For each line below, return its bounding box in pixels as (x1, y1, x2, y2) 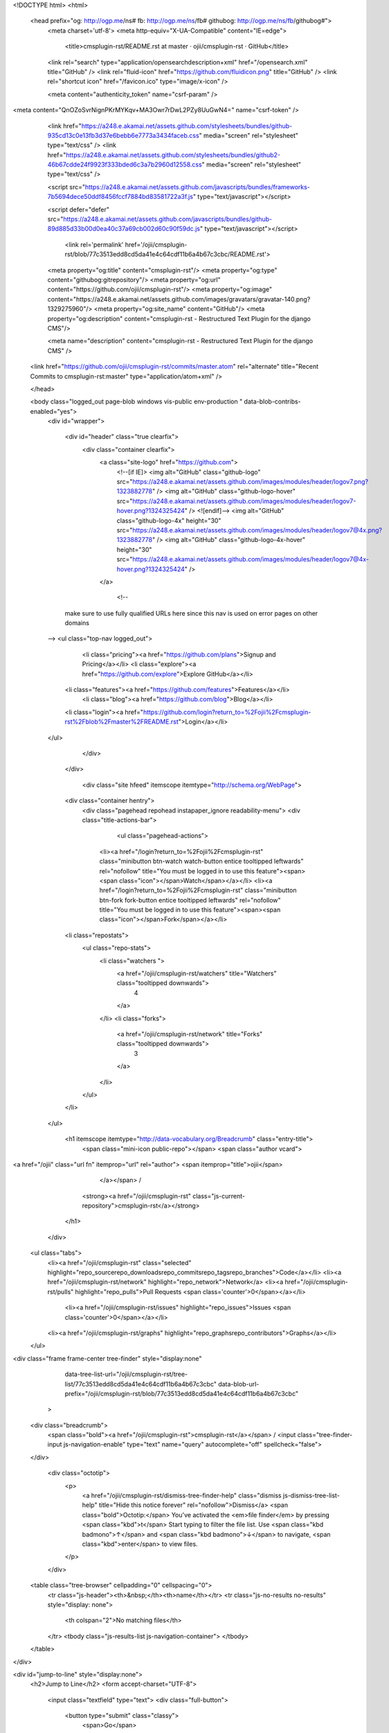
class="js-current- (192, 1192, 246, 1200)
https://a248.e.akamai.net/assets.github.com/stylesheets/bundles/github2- (66, 150, 280, 159)
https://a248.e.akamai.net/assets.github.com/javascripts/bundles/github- (63, 215, 273, 223)
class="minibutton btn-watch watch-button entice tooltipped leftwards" (99, 857, 304, 866)
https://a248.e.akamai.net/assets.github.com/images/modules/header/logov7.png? (132, 478, 369, 486)
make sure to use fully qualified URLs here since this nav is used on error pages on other (64, 609, 318, 617)
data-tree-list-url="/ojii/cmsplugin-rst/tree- (64, 1370, 188, 1379)
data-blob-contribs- (244, 397, 301, 406)
